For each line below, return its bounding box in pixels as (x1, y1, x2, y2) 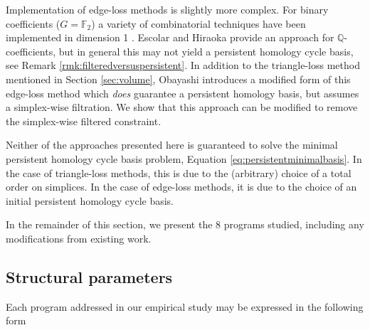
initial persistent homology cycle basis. (6, 193, 174, 208)
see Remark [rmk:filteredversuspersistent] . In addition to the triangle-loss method (6, 58, 360, 73)
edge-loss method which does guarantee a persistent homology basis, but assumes (6, 85, 359, 100)
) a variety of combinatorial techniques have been (91, 16, 306, 31)
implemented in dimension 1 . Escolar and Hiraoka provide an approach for (6, 30, 334, 45)
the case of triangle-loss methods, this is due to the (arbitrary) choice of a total (6, 165, 351, 180)
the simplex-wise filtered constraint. (6, 113, 162, 128)
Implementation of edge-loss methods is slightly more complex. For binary (6, 2, 329, 16)
